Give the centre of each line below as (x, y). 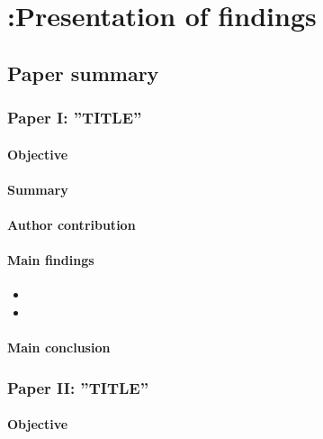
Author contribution (72, 224)
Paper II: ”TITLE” (78, 387)
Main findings (51, 260)
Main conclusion (59, 348)
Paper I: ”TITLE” (75, 118)
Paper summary (83, 73)
